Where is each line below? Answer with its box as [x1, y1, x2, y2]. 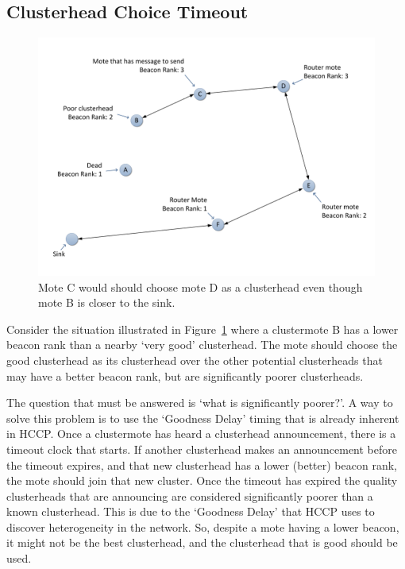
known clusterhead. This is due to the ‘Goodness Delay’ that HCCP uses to [6, 503, 375, 520]
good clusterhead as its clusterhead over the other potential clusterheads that [6, 351, 383, 368]
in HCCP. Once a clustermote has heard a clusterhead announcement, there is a [6, 425, 396, 442]
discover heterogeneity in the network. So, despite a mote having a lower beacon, [6, 518, 399, 535]
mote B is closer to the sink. [38, 294, 175, 311]
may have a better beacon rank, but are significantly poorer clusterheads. [6, 367, 364, 384]
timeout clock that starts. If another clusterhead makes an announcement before [6, 440, 398, 457]
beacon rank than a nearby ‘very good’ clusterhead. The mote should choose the [6, 336, 398, 353]
